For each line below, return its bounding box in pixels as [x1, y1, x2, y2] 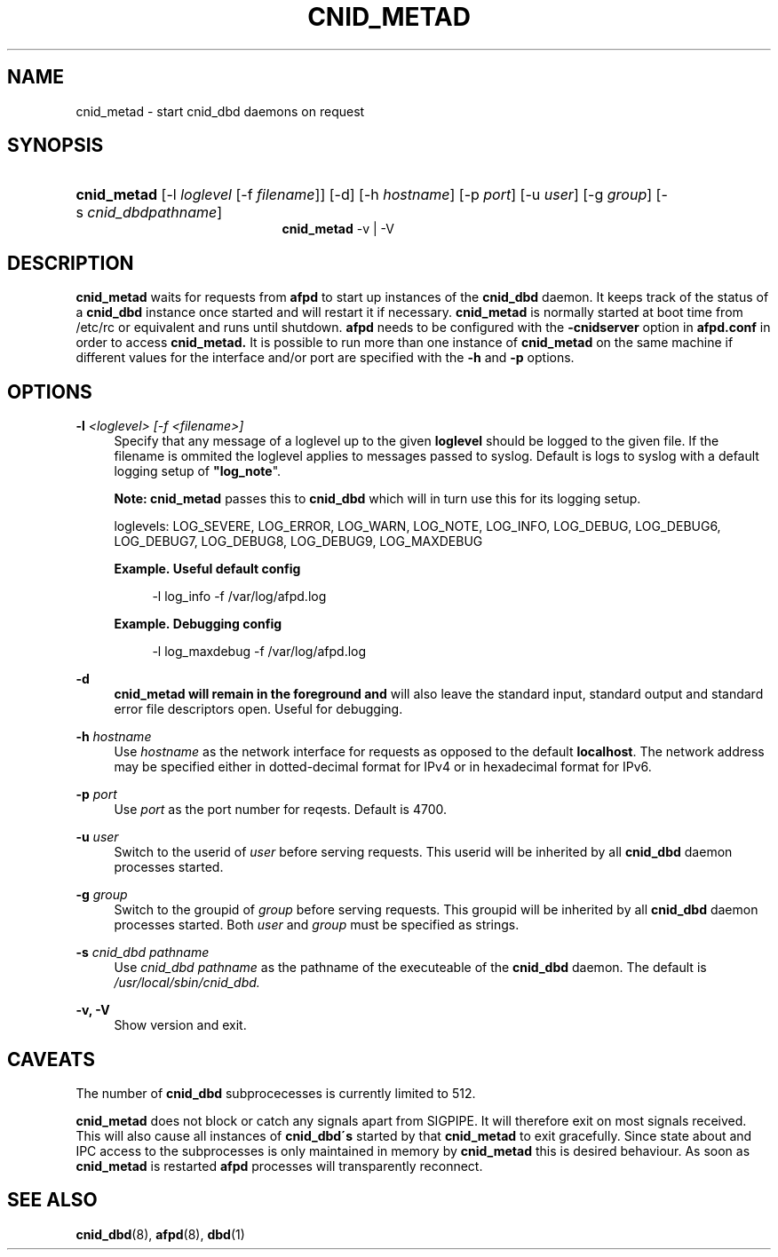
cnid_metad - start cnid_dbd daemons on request [75, 103, 365, 119]
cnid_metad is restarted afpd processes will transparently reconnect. [75, 1158, 483, 1174]
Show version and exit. [114, 1017, 247, 1033]
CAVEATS [7, 1047, 95, 1071]
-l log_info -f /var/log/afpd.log [152, 589, 327, 605]
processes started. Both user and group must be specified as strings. [114, 917, 520, 933]
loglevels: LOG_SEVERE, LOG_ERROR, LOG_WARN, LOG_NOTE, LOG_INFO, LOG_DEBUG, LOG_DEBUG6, [114, 518, 721, 534]
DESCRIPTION [7, 251, 134, 274]
